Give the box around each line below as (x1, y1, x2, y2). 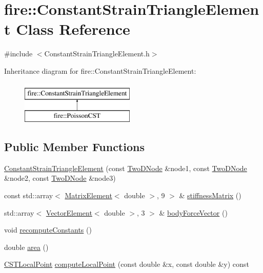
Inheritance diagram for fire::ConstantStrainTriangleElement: (4, 65, 196, 76)
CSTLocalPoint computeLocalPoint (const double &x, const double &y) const (4, 259, 249, 269)
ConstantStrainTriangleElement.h (44, 48, 150, 59)
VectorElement (46, 207, 92, 218)
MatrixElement (65, 190, 112, 201)
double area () (4, 241, 49, 252)
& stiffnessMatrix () (179, 190, 241, 201)
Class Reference (16, 18, 130, 39)
